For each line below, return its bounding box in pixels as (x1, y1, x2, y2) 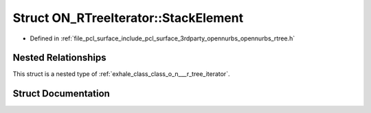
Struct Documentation (12, 88, 110, 99)
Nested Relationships (12, 52, 106, 64)
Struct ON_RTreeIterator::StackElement (12, 10, 244, 25)
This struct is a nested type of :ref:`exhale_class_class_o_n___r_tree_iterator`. (12, 70, 230, 78)
